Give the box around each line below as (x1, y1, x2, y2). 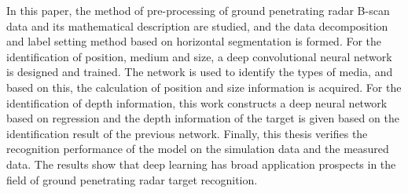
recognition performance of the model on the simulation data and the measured (6, 140, 389, 157)
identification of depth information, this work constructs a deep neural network (6, 94, 388, 111)
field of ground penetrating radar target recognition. (6, 171, 258, 188)
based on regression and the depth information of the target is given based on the (6, 110, 399, 126)
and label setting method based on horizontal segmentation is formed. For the (6, 33, 382, 49)
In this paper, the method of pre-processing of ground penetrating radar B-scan (6, 2, 390, 18)
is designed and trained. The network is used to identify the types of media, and (6, 64, 393, 80)
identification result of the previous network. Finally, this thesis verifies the (6, 125, 368, 141)
